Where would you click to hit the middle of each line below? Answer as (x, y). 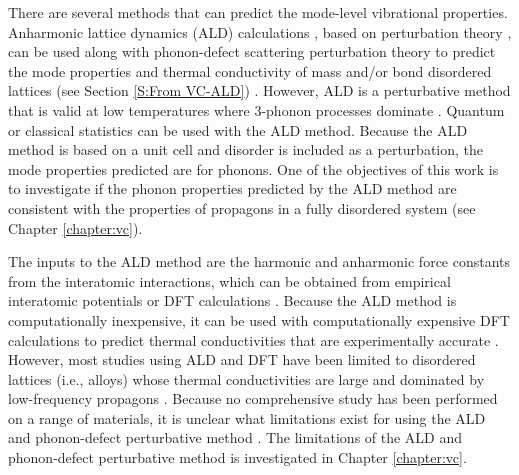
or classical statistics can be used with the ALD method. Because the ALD (238, 129)
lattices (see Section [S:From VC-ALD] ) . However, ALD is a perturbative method (259, 90)
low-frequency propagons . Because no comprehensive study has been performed (253, 398)
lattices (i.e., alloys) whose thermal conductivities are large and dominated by (246, 378)
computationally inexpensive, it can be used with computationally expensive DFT (259, 319)
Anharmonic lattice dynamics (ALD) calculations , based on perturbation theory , (260, 31)
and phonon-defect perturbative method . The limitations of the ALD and (235, 437)
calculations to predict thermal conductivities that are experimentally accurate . (253, 339)
